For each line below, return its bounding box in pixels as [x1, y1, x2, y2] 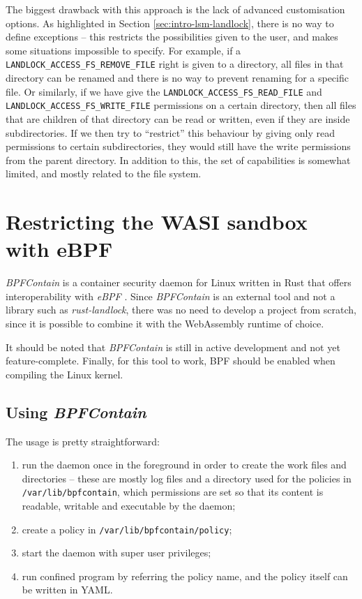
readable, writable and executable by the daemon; [22, 498, 236, 513]
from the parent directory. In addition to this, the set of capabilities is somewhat [6, 152, 351, 167]
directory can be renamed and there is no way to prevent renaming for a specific [6, 71, 349, 85]
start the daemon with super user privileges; [22, 545, 211, 560]
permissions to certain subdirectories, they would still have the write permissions [6, 139, 351, 154]
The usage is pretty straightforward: [6, 434, 160, 448]
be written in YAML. [22, 582, 113, 597]
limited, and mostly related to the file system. [6, 166, 202, 181]
